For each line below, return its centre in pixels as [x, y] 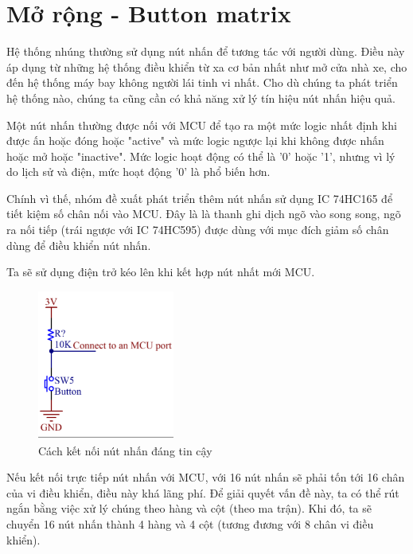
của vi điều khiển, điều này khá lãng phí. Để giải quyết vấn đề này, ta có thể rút [203, 492]
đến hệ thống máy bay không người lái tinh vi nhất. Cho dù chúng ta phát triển [202, 82]
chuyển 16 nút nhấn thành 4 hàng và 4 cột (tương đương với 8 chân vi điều [190, 524]
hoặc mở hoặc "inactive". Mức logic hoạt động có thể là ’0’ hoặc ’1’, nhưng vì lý [201, 156]
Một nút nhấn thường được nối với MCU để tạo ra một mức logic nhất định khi [202, 125]
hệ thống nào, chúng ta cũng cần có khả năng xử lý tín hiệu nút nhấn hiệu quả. [201, 98]
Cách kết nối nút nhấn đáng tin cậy [125, 450]
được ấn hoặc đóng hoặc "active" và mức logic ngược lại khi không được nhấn [195, 140]
